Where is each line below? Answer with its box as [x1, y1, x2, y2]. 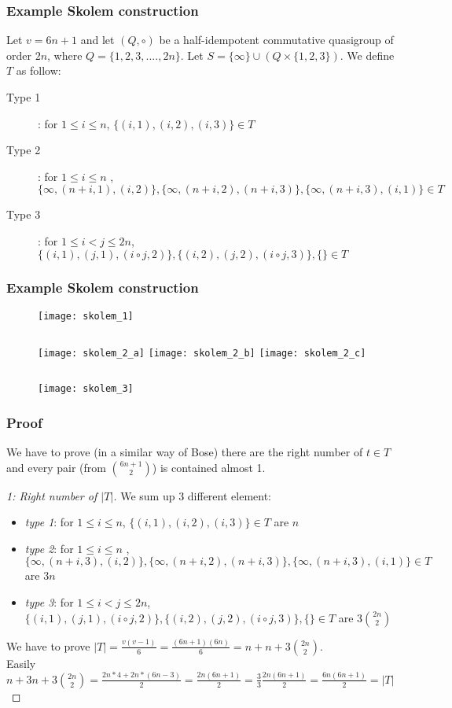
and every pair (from [6, 459, 106, 475]
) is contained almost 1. [152, 459, 266, 475]
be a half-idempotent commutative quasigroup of [159, 31, 394, 48]
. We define [340, 46, 395, 63]
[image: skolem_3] [38, 383, 134, 395]
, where [47, 46, 83, 63]
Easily [6, 655, 36, 671]
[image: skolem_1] [38, 310, 134, 322]
